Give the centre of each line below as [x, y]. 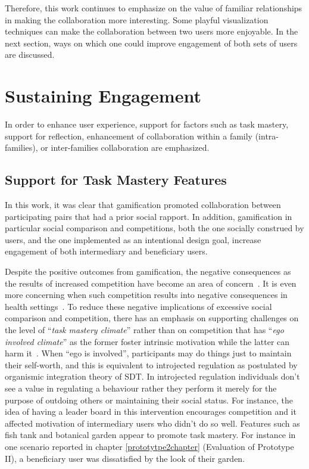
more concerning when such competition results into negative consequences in [146, 295]
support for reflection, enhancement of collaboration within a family [129, 136]
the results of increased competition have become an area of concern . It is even [151, 283]
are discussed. [30, 55]
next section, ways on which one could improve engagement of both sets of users [151, 43]
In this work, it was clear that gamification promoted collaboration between [143, 205]
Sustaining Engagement [103, 96]
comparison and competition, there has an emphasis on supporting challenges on [152, 318]
